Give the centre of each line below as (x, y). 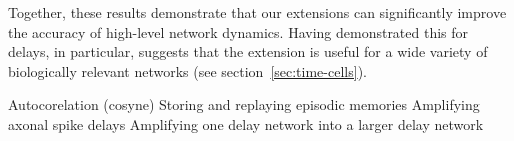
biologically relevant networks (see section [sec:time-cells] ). (187, 70)
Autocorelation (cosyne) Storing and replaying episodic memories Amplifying (244, 104)
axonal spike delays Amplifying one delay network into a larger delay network (246, 123)
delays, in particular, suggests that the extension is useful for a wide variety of (248, 51)
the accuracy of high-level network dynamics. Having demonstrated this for (238, 31)
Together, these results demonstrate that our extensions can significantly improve (257, 12)
